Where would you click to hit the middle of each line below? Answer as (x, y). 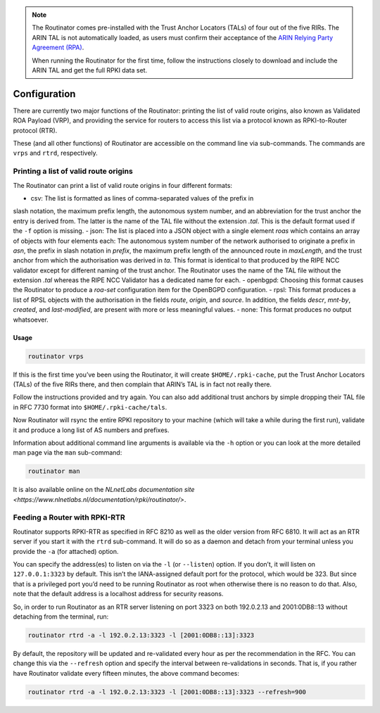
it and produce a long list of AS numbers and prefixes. (91, 430)
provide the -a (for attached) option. (66, 551)
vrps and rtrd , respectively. (55, 153)
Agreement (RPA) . (58, 48)
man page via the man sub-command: (68, 453)
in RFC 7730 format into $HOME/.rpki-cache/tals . (90, 407)
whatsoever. (31, 320)
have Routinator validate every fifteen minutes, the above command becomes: (126, 673)
